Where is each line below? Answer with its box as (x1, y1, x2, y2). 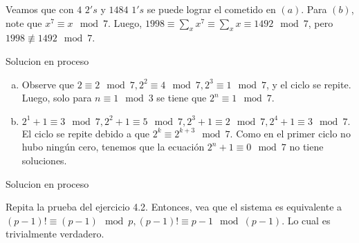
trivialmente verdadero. (6, 226, 104, 241)
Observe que (21, 77, 74, 91)
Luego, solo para (21, 90, 92, 105)
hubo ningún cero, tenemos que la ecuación (21, 139, 205, 154)
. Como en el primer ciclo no (230, 126, 351, 140)
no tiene (289, 139, 324, 154)
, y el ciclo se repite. (266, 77, 351, 91)
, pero (308, 15, 333, 30)
